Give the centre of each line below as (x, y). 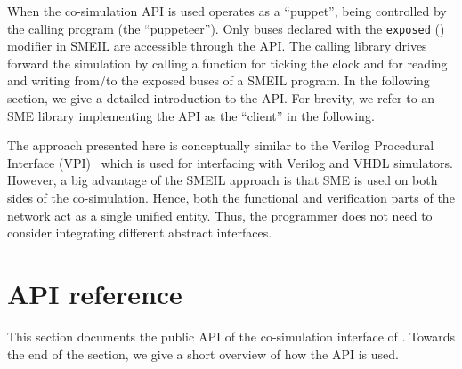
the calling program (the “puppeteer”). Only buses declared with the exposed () (226, 28)
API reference (95, 293)
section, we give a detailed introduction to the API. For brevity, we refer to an (221, 98)
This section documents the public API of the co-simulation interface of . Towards (231, 336)
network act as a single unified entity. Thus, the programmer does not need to (220, 215)
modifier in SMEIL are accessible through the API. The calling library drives (217, 46)
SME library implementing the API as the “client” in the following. (191, 115)
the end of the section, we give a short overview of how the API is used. (203, 353)
